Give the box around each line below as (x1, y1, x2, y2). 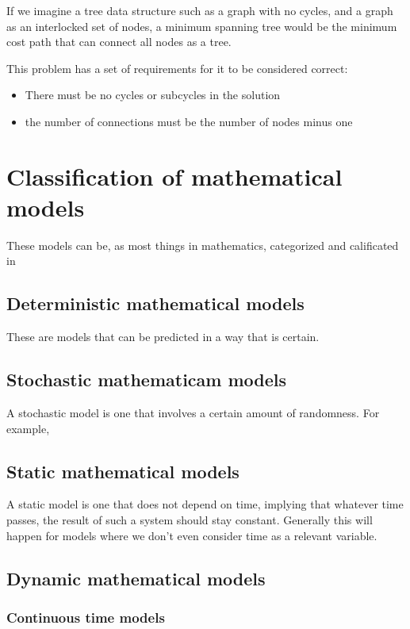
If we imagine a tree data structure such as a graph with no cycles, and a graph (6, 2, 393, 18)
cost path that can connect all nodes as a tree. (6, 33, 232, 50)
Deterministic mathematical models (6, 291, 305, 316)
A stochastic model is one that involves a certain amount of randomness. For (6, 405, 380, 421)
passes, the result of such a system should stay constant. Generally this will (6, 512, 373, 528)
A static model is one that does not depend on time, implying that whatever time (6, 496, 404, 512)
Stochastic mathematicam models (6, 367, 287, 392)
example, (6, 420, 50, 436)
